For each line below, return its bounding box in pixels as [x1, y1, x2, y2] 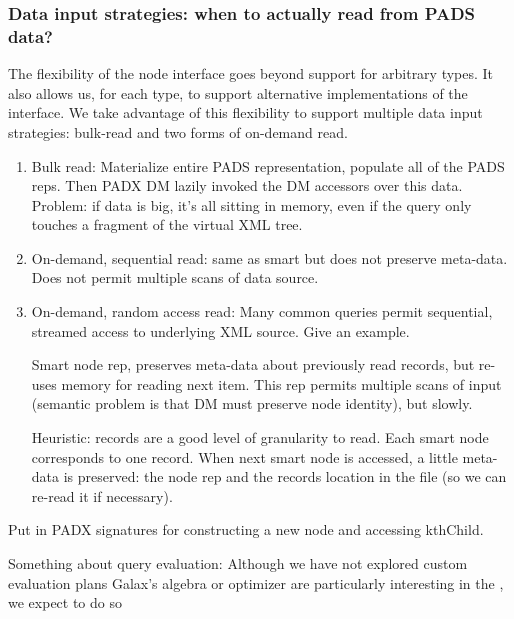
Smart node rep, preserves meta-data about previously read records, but [31, 354, 475, 375]
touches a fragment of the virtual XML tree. [31, 214, 303, 235]
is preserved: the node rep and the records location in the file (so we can [63, 466, 507, 487]
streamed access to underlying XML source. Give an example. [31, 320, 410, 341]
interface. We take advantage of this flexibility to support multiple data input [8, 102, 483, 123]
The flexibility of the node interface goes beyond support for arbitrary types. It [8, 63, 494, 84]
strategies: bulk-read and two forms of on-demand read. [8, 121, 348, 142]
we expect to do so [8, 592, 122, 613]
